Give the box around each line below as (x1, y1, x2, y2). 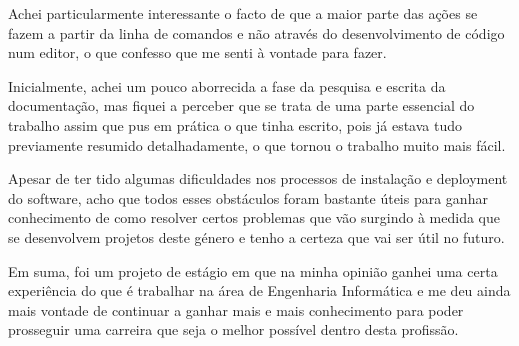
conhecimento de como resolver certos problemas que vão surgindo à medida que (8, 207, 500, 228)
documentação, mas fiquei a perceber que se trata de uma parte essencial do (8, 95, 475, 116)
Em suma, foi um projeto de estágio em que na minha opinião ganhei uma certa (8, 260, 498, 281)
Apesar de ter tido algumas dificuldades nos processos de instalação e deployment (8, 168, 508, 189)
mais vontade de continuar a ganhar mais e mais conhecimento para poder (8, 299, 464, 320)
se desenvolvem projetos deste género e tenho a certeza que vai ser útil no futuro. (8, 226, 505, 247)
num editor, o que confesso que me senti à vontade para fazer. (8, 42, 387, 63)
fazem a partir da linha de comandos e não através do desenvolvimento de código (8, 22, 505, 43)
